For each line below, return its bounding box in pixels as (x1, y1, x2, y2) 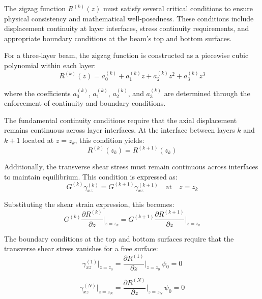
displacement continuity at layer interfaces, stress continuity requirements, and (4, 23, 249, 34)
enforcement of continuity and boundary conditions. (4, 98, 166, 108)
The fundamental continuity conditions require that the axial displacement (4, 114, 237, 125)
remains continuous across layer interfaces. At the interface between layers (4, 125, 235, 135)
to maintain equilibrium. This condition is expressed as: (4, 171, 178, 182)
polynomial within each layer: (4, 59, 96, 70)
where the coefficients (4, 87, 71, 98)
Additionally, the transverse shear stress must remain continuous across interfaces (4, 161, 258, 172)
